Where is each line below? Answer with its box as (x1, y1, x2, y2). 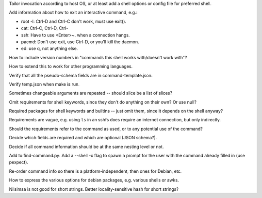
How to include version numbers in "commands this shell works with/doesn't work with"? (9, 54, 187, 60)
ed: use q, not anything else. (21, 46, 78, 51)
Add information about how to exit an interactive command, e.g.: (9, 10, 138, 16)
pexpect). (9, 159, 29, 165)
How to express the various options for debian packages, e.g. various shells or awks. (9, 177, 179, 183)
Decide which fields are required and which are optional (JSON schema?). (9, 135, 157, 141)
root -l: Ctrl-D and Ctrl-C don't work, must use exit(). (21, 18, 126, 24)
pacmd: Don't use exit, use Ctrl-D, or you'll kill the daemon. (21, 39, 139, 45)
